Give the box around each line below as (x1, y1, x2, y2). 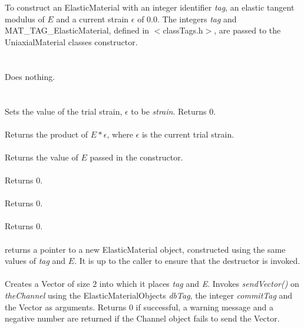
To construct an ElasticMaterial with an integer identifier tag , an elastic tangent (5, 1, 295, 14)
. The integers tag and (157, 12, 237, 25)
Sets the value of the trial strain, (5, 105, 123, 117)
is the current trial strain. (141, 128, 234, 140)
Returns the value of (5, 150, 78, 163)
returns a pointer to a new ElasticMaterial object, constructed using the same (5, 243, 286, 255)
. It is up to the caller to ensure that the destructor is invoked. (74, 255, 300, 267)
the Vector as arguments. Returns (5, 300, 127, 313)
